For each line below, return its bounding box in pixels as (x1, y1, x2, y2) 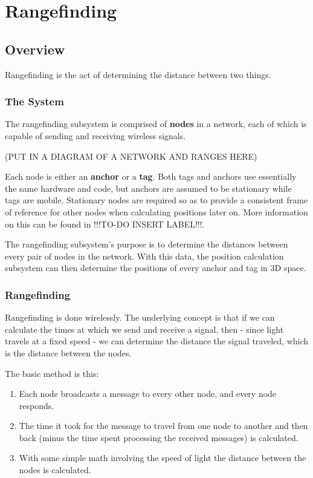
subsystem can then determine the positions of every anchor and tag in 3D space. (5, 261, 306, 274)
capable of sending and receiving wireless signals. (5, 129, 186, 142)
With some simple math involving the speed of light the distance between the (19, 451, 306, 464)
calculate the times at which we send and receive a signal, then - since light (5, 322, 284, 335)
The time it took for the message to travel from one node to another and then (19, 419, 308, 432)
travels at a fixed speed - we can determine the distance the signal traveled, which (5, 335, 309, 347)
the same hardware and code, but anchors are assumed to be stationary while (5, 182, 292, 194)
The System (5, 94, 64, 109)
